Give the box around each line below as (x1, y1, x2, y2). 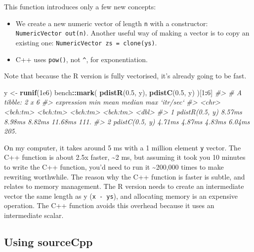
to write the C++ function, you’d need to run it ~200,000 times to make (4, 162, 224, 172)
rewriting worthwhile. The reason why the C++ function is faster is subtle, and (4, 171, 245, 181)
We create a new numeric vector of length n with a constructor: (15, 18, 208, 28)
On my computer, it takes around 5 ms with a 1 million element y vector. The (4, 142, 241, 152)
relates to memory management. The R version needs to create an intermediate (4, 181, 244, 191)
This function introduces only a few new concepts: (4, 1, 156, 11)
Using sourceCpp (4, 234, 93, 250)
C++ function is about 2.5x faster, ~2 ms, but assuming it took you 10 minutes (4, 152, 246, 162)
